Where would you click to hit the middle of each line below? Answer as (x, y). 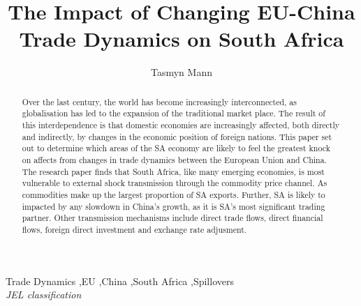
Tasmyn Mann (182, 72)
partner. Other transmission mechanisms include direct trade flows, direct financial (172, 218)
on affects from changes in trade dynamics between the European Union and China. (174, 159)
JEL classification (44, 294)
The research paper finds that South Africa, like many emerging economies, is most (173, 171)
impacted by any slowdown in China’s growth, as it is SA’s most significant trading (174, 206)
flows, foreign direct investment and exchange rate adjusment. (134, 229)
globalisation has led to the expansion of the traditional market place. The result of (174, 113)
